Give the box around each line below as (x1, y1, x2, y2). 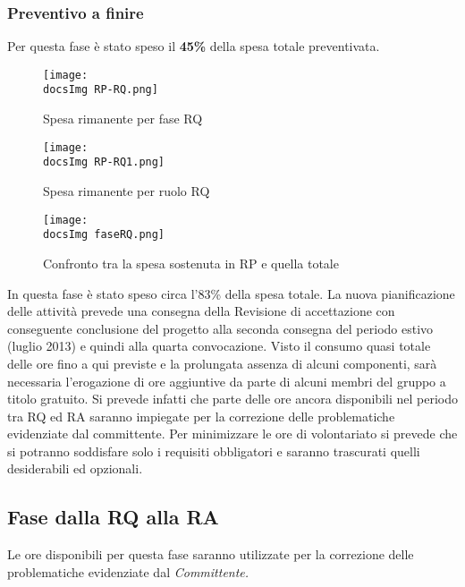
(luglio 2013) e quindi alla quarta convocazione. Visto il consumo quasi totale (7, 336, 431, 355)
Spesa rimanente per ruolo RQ (43, 182, 210, 200)
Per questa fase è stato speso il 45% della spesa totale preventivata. (7, 37, 380, 55)
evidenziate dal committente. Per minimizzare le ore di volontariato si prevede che (7, 424, 458, 443)
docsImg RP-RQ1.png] (43, 156, 165, 169)
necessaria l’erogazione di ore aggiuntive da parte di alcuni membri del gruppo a (7, 371, 446, 390)
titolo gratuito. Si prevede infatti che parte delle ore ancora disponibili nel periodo (7, 389, 458, 408)
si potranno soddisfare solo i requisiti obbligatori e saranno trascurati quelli (7, 441, 420, 460)
